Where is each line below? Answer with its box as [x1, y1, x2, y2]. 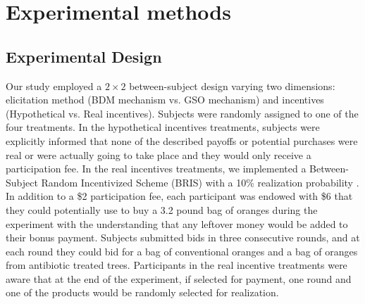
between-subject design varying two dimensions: [129, 78, 335, 93]
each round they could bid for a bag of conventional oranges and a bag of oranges [6, 243, 358, 258]
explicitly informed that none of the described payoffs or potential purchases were [6, 133, 358, 148]
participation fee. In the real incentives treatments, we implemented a [6, 161, 307, 176]
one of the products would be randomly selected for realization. [6, 285, 279, 300]
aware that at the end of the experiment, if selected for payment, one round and [6, 271, 352, 286]
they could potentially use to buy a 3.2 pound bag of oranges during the [6, 202, 318, 217]
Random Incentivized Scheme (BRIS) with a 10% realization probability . [41, 175, 359, 189]
